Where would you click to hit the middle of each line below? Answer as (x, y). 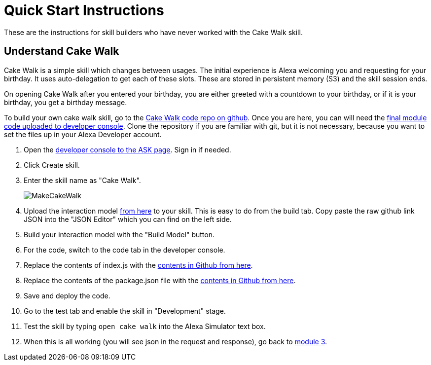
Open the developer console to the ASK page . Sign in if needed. (127, 149)
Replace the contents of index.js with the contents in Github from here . (138, 265)
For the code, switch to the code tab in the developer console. (125, 250)
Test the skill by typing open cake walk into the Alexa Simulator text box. (145, 326)
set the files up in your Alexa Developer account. (83, 134)
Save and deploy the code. (67, 295)
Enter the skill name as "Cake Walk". (82, 180)
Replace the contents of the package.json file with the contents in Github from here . (160, 280)
